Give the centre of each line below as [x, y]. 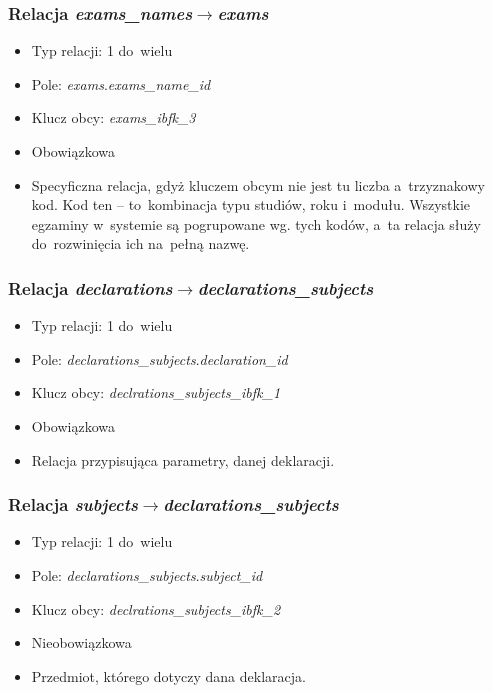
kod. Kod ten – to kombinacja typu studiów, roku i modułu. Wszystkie [251, 204]
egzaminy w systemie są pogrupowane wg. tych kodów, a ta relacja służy [256, 223]
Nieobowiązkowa [81, 642]
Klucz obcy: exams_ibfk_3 [113, 117]
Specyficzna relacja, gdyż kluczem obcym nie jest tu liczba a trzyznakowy [258, 184]
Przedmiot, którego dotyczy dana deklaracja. [168, 675]
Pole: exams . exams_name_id [121, 83]
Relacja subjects [73, 504]
